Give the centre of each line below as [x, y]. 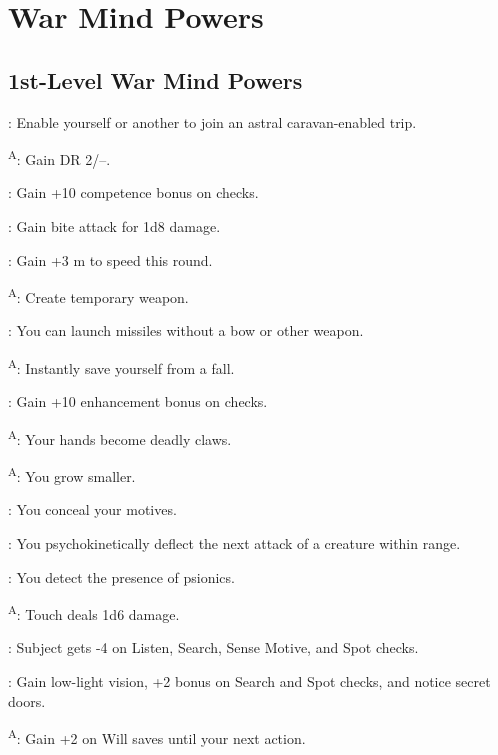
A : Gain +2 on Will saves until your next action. [157, 736]
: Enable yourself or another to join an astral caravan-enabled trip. [212, 121]
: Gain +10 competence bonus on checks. [133, 192]
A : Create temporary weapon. [98, 295]
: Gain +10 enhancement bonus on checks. [138, 401]
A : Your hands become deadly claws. [120, 437]
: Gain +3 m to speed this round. [110, 259]
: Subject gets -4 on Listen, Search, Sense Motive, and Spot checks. [213, 647]
